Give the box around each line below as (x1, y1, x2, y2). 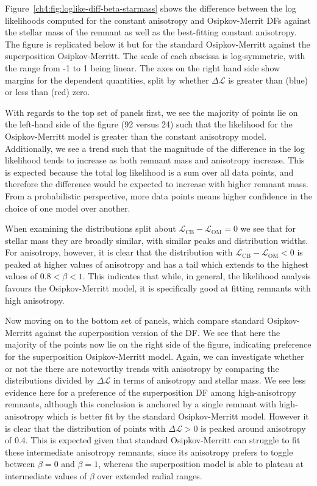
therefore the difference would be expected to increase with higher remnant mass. (5, 177, 308, 190)
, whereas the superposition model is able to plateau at (98, 457, 304, 470)
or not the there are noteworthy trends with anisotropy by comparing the (5, 362, 279, 374)
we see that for (240, 222, 296, 235)
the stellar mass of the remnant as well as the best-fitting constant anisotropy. (5, 26, 297, 38)
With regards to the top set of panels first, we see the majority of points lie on (5, 105, 298, 118)
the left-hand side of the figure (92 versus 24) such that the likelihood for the (5, 118, 293, 130)
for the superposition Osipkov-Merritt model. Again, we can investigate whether (5, 350, 304, 363)
